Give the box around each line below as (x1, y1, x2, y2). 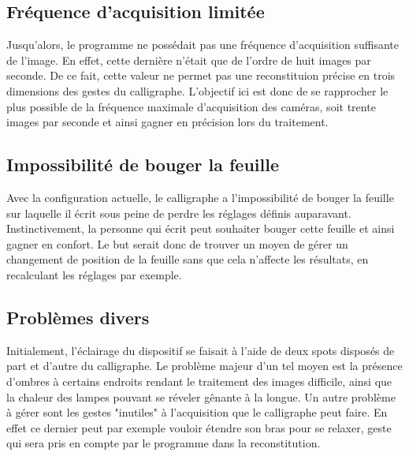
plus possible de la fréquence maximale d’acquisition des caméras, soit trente (6, 98, 376, 114)
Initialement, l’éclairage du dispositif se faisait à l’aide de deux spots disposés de (6, 342, 395, 358)
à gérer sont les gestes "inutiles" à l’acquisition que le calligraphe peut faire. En (6, 404, 388, 420)
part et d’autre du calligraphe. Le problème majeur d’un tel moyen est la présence (6, 357, 403, 374)
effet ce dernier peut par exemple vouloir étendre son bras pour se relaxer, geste (6, 419, 392, 435)
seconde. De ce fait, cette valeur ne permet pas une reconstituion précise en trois (6, 67, 396, 84)
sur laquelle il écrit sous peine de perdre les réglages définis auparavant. (6, 204, 351, 221)
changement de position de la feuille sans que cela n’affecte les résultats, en (6, 251, 369, 267)
